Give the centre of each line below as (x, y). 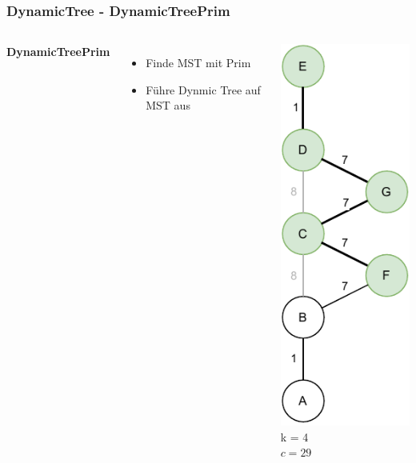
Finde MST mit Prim (198, 63)
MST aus (168, 105)
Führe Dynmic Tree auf (203, 89)
